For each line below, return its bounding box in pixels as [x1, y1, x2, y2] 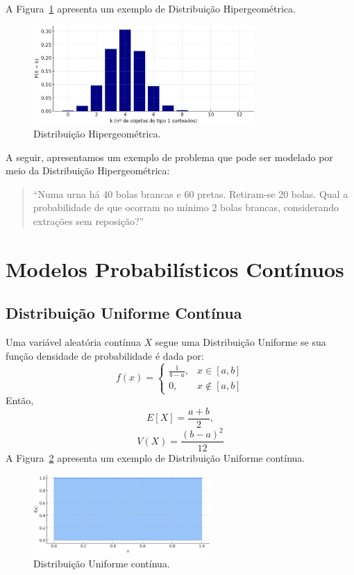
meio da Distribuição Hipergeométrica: [6, 163, 170, 178]
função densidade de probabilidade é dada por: [6, 348, 204, 362]
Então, [6, 393, 34, 408]
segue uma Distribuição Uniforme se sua [155, 335, 326, 349]
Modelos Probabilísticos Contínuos [6, 254, 344, 283]
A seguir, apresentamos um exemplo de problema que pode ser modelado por [6, 149, 333, 164]
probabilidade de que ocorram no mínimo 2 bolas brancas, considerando [33, 200, 339, 215]
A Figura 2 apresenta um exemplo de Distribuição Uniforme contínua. [6, 450, 305, 465]
